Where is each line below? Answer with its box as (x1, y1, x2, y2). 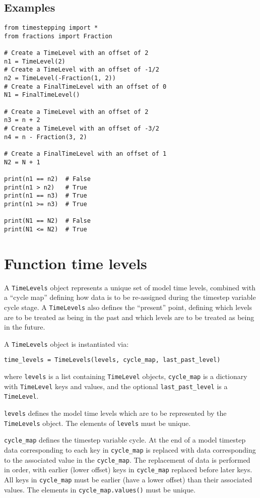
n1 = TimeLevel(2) (4, 57, 66, 65)
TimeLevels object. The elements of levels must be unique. (4, 417, 191, 428)
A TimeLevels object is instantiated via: (4, 338, 129, 349)
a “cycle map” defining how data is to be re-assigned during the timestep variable (4, 292, 256, 302)
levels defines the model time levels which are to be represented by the (4, 408, 227, 418)
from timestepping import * (4, 24, 98, 32)
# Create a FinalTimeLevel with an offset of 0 (4, 83, 167, 90)
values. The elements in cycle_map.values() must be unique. (4, 484, 196, 494)
